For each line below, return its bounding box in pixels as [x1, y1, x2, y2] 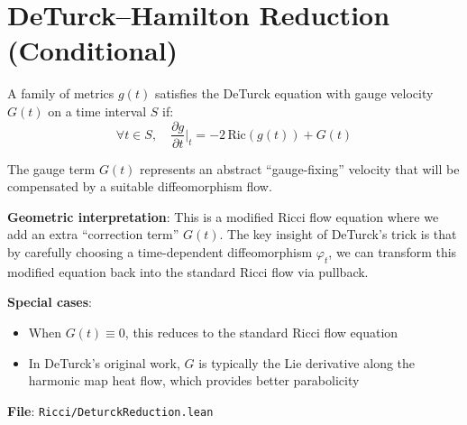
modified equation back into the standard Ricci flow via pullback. [7, 262, 369, 281]
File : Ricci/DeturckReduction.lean [7, 401, 214, 420]
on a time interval [48, 101, 147, 120]
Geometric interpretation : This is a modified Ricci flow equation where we [7, 207, 439, 226]
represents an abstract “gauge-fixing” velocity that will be [140, 159, 460, 178]
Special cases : [7, 292, 92, 311]
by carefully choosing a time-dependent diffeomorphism [7, 242, 313, 261]
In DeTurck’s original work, [28, 353, 180, 372]
